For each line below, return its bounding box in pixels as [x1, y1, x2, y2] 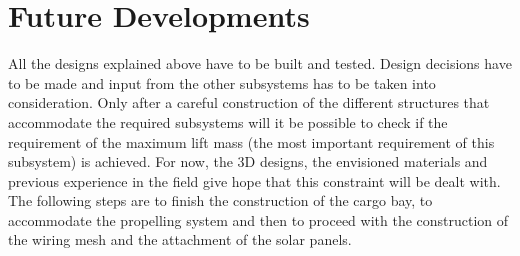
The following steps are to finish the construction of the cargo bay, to [8, 190, 433, 211]
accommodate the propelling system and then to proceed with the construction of [8, 209, 509, 230]
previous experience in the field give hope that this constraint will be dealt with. [8, 170, 501, 191]
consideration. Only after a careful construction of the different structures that [8, 92, 490, 113]
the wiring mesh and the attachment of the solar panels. [8, 229, 352, 250]
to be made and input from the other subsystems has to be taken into [8, 72, 436, 93]
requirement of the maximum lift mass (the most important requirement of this [8, 131, 495, 152]
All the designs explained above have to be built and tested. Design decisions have [8, 53, 512, 74]
